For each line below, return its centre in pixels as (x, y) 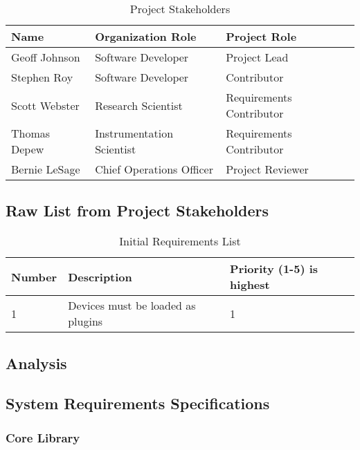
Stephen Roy (42, 77)
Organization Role (146, 36)
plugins (85, 321)
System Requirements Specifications (138, 403)
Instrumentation (134, 133)
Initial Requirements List (180, 241)
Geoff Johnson (46, 57)
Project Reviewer (267, 169)
